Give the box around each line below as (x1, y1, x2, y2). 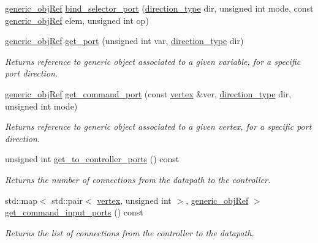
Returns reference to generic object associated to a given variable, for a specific (5, 54, 301, 67)
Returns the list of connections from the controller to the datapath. (5, 226, 254, 239)
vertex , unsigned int (97, 193, 172, 206)
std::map (5, 193, 37, 206)
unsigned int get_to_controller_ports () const (5, 152, 180, 165)
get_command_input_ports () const (5, 206, 143, 219)
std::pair (51, 193, 83, 206)
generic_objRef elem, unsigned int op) (5, 13, 149, 26)
